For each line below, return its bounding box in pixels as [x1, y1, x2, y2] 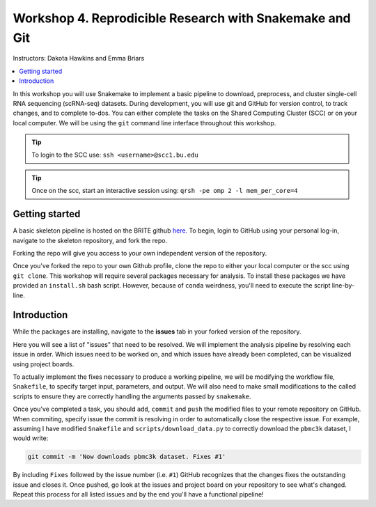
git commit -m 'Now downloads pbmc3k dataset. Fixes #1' [27, 453, 226, 461]
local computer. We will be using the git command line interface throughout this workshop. [13, 118, 276, 127]
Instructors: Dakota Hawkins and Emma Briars [13, 54, 145, 63]
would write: [13, 434, 49, 442]
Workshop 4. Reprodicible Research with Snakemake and [13, 10, 351, 26]
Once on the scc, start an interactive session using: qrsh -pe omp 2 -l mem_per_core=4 [31, 187, 299, 195]
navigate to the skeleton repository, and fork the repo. [13, 236, 168, 244]
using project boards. [13, 359, 75, 368]
